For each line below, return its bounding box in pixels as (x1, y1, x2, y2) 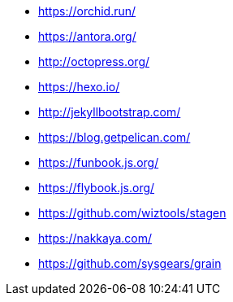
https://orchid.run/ (38, 4, 136, 18)
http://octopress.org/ (38, 55, 150, 68)
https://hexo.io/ (38, 80, 120, 94)
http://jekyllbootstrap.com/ (38, 105, 181, 119)
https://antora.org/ (38, 29, 136, 43)
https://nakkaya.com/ (38, 231, 153, 245)
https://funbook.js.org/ (38, 155, 159, 169)
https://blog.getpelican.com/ (38, 130, 191, 144)
